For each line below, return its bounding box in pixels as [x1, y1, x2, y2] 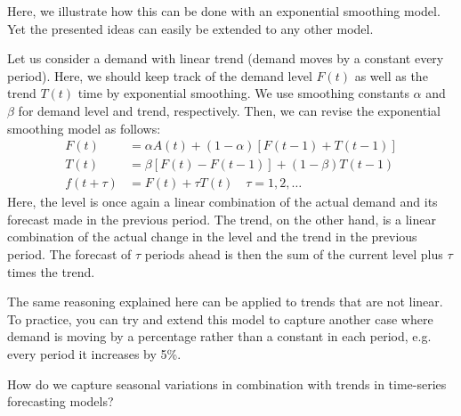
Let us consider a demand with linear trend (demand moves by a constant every [7, 49, 444, 68]
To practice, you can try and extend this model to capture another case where [7, 309, 433, 328]
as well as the [354, 66, 428, 85]
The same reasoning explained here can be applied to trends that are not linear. [7, 292, 443, 311]
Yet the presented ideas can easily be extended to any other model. [7, 19, 374, 37]
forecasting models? [7, 392, 114, 411]
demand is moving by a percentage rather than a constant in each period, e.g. [7, 327, 432, 346]
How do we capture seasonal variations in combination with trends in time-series [7, 374, 447, 393]
